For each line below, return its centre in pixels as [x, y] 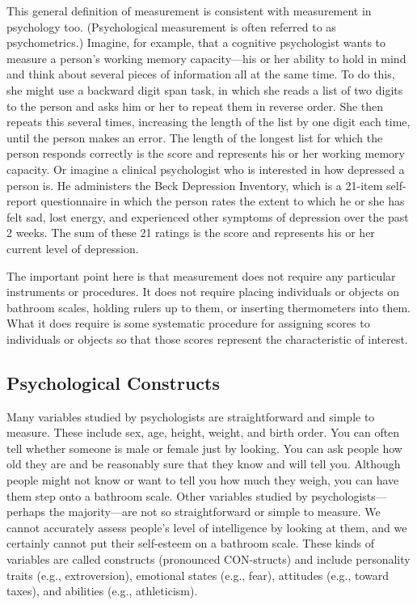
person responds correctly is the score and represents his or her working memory [206, 153]
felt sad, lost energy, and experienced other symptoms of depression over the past [208, 216]
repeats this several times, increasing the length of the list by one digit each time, [208, 122]
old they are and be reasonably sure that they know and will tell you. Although [204, 464]
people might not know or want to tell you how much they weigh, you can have [203, 480]
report [22, 201]
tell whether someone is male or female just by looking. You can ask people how [204, 448]
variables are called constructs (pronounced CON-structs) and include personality [208, 559]
